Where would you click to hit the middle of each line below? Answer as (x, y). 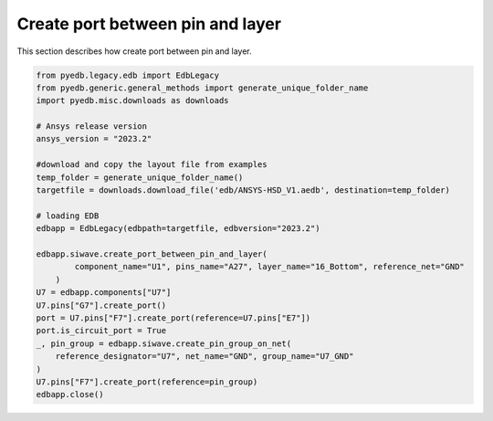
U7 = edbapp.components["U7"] (104, 293)
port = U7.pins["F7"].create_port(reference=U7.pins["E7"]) (173, 318)
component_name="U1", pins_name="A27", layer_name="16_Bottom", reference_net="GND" (269, 267)
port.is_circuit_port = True (101, 331)
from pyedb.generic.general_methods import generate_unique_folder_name (202, 88)
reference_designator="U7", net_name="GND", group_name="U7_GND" (205, 357)
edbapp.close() (70, 395)
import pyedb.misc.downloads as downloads (132, 101)
